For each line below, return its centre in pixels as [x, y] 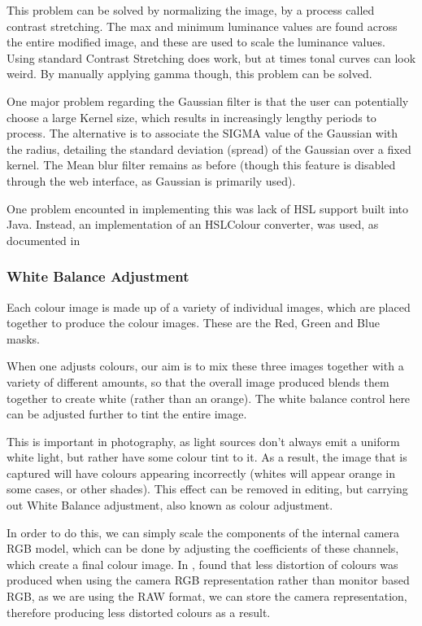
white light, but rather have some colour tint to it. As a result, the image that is [207, 457]
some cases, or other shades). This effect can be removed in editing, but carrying [207, 489]
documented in [44, 240]
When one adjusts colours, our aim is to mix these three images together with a [205, 366]
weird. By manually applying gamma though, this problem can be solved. [189, 74]
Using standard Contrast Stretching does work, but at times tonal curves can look [211, 57]
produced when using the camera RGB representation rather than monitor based [208, 580]
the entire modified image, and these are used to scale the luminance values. [196, 42]
